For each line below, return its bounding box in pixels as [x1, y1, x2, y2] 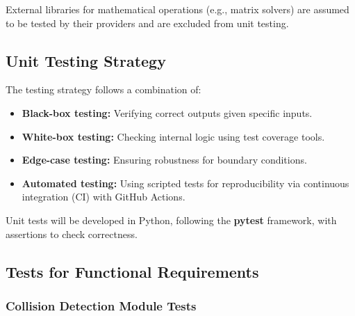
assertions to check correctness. [6, 226, 138, 241]
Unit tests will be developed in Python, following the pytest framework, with [6, 212, 337, 227]
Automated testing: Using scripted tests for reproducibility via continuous [22, 175, 349, 190]
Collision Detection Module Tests [6, 297, 197, 314]
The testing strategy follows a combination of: [6, 82, 201, 97]
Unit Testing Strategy [6, 49, 166, 71]
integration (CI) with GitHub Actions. [22, 189, 185, 204]
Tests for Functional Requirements [6, 260, 259, 282]
